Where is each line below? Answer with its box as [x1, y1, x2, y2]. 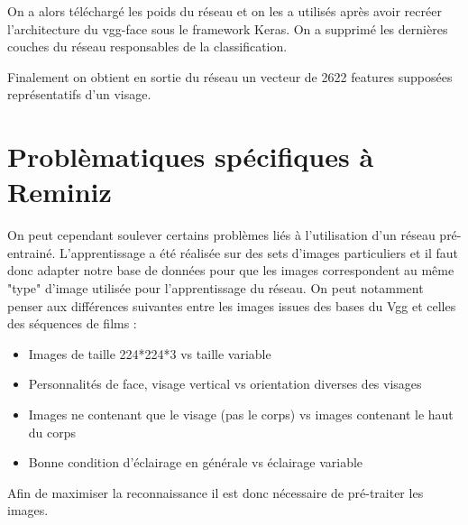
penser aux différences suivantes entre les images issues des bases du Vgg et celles [7, 296, 456, 315]
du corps [28, 422, 77, 441]
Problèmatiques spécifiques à [7, 138, 374, 175]
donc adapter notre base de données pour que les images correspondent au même [7, 261, 454, 280]
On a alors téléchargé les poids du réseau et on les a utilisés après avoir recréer [7, 2, 442, 20]
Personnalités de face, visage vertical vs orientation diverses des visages [28, 374, 422, 393]
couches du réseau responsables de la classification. [7, 37, 288, 56]
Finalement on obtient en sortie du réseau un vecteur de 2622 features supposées [7, 67, 453, 86]
